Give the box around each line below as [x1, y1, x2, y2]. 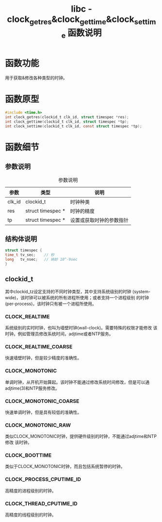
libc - [71, 3, 92, 15]
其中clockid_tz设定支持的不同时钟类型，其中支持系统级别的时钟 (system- [5, 288, 151, 294]
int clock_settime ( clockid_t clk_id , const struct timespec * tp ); [5, 124, 142, 128]
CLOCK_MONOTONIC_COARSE [5, 397, 80, 404]
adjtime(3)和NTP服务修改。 [5, 385, 60, 391]
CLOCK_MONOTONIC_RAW [5, 422, 71, 429]
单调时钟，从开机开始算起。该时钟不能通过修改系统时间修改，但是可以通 [5, 379, 149, 385]
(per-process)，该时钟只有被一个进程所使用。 [5, 301, 97, 306]
